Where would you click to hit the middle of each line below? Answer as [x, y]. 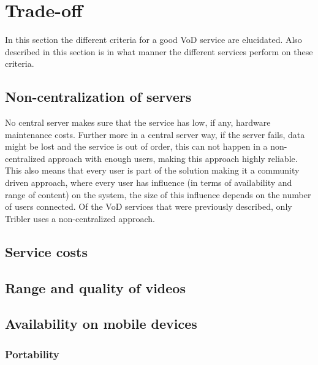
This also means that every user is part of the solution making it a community [152, 170]
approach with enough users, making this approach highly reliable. [173, 158]
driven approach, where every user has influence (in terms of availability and [149, 182]
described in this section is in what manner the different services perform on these [159, 51]
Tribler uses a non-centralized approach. [80, 218]
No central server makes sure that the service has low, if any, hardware [138, 122]
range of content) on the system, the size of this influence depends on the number [158, 194]
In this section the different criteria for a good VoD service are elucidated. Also [153, 40]
